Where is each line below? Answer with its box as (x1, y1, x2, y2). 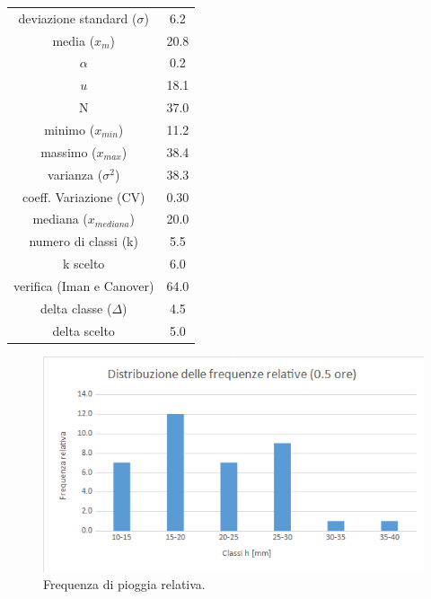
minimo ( (44, 119, 95, 138)
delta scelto (52, 321, 115, 339)
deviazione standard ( (18, 8, 137, 27)
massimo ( (40, 142, 97, 161)
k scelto (63, 254, 105, 273)
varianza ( (48, 164, 103, 183)
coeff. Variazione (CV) (22, 187, 145, 206)
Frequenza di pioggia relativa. (43, 575, 206, 594)
